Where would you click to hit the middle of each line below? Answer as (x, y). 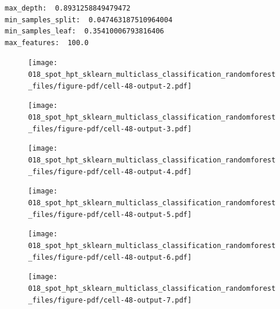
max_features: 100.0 (47, 43)
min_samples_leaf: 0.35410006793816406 (85, 31)
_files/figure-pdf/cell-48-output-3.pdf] (110, 129)
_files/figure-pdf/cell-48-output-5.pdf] (110, 214)
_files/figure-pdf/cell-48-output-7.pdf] (110, 300)
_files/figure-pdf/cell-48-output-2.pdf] (110, 86)
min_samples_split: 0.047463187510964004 (89, 20)
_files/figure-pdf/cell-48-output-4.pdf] (110, 172)
